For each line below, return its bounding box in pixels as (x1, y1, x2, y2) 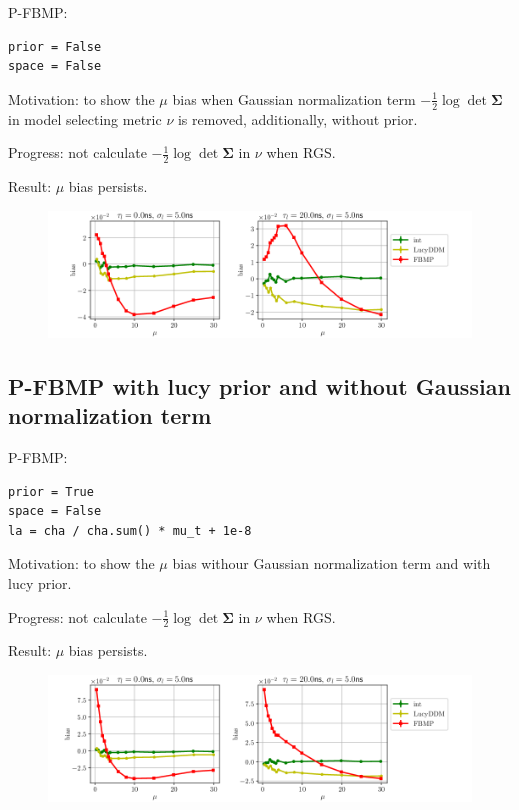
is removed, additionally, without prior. (177, 108, 418, 129)
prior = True (8, 484, 94, 499)
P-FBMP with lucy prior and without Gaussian (8, 370, 511, 401)
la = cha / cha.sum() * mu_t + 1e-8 (8, 523, 252, 538)
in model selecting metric (8, 108, 162, 129)
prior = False (8, 39, 102, 54)
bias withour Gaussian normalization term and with (172, 553, 491, 574)
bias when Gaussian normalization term (172, 88, 416, 109)
